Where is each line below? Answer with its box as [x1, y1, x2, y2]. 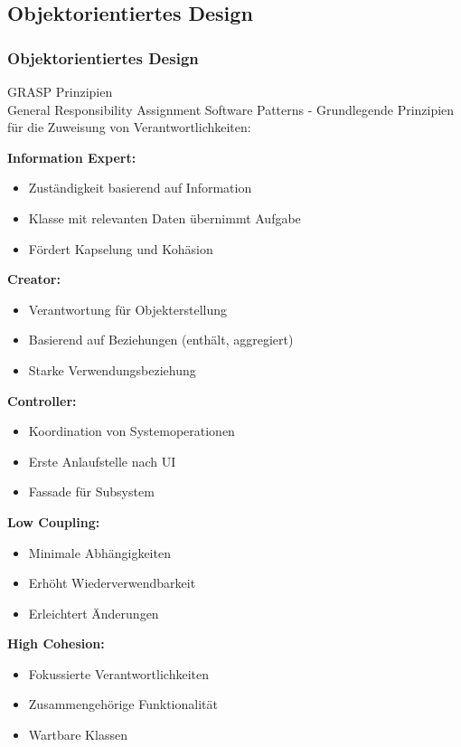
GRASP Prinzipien [7, 82, 113, 100]
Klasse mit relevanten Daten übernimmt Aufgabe [28, 208, 301, 227]
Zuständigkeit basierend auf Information [28, 178, 252, 197]
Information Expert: [7, 147, 136, 166]
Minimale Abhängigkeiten [28, 543, 171, 562]
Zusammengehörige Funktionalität [28, 695, 218, 714]
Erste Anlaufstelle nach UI [28, 451, 176, 470]
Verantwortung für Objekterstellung [28, 299, 228, 318]
